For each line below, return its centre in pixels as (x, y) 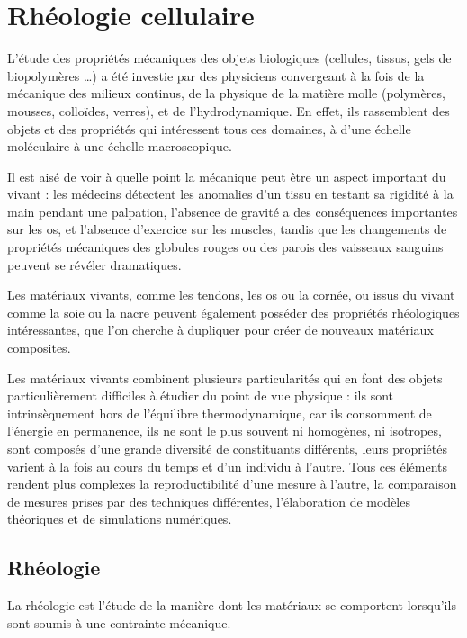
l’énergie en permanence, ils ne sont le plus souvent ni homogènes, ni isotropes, (225, 431)
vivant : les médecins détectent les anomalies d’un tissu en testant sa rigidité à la (230, 194)
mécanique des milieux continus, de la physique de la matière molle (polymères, (226, 93)
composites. (39, 348)
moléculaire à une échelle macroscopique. (120, 146)
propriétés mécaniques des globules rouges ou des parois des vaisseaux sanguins (225, 247)
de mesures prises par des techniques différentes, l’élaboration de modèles (209, 501)
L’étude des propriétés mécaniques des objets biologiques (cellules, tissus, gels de (229, 58)
